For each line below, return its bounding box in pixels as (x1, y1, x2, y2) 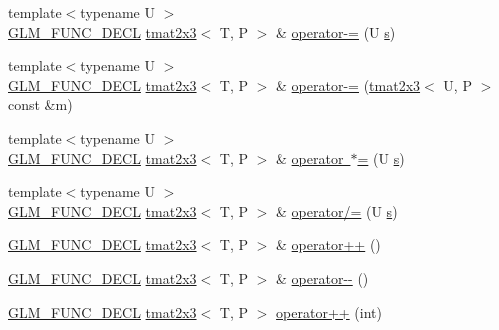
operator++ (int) (276, 301, 382, 322)
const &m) (8, 94, 73, 115)
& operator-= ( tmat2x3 (276, 74, 421, 95)
